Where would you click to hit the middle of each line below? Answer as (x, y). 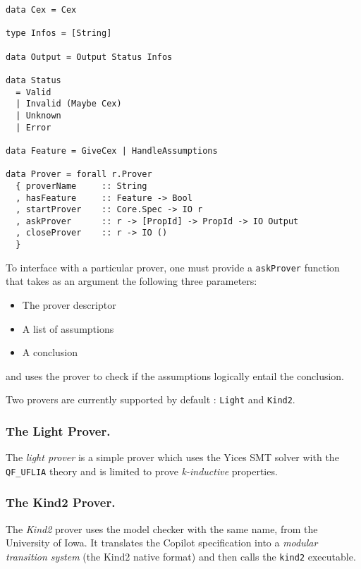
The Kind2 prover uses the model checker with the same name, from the (162, 528)
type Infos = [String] (59, 33)
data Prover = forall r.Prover (79, 175)
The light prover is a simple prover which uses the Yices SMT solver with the (172, 457)
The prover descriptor (69, 305)
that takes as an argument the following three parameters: (131, 281)
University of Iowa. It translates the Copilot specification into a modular (162, 543)
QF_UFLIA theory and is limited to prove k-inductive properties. (142, 471)
